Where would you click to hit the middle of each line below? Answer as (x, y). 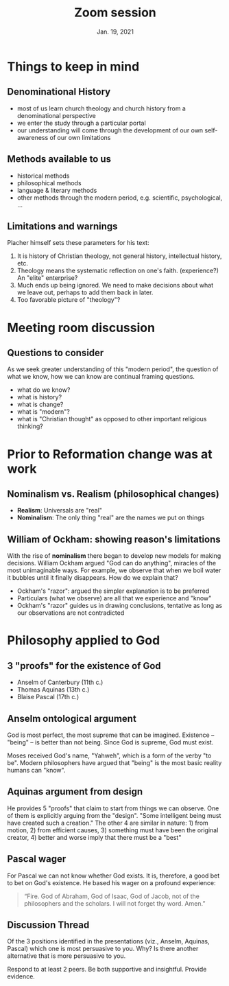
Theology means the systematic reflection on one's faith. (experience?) (118, 271)
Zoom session (115, 13)
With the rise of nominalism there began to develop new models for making (114, 556)
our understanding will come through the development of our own (110, 130)
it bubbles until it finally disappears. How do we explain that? (93, 578)
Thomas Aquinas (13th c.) (53, 690)
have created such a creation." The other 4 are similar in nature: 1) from (108, 823)
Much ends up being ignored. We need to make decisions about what (115, 285)
